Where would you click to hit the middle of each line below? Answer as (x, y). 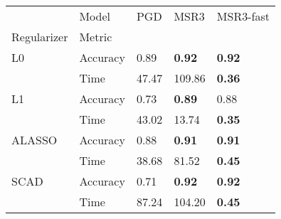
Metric (96, 37)
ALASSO (35, 140)
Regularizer (40, 37)
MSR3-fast (243, 16)
